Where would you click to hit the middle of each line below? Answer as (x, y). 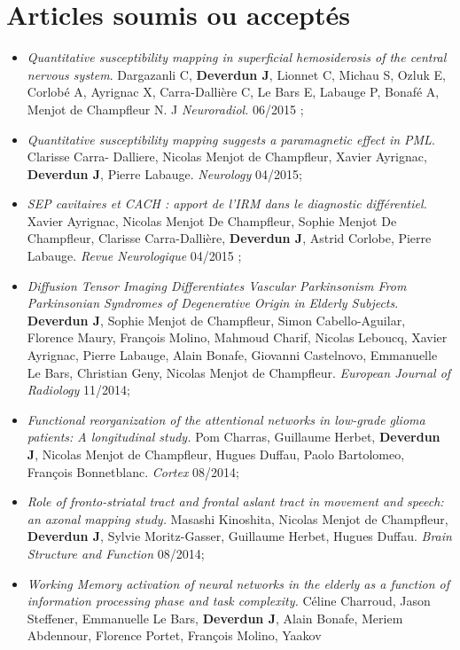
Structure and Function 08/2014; (116, 553)
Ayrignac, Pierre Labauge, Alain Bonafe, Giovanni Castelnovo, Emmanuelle (232, 355)
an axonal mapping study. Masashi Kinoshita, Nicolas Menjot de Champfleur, (238, 518)
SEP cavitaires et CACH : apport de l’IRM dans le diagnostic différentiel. (227, 204)
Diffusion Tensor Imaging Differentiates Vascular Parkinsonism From (217, 285)
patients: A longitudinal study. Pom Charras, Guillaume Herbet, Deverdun (234, 437)
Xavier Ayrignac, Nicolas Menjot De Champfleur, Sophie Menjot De (212, 220)
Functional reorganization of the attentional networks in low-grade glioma (226, 419)
